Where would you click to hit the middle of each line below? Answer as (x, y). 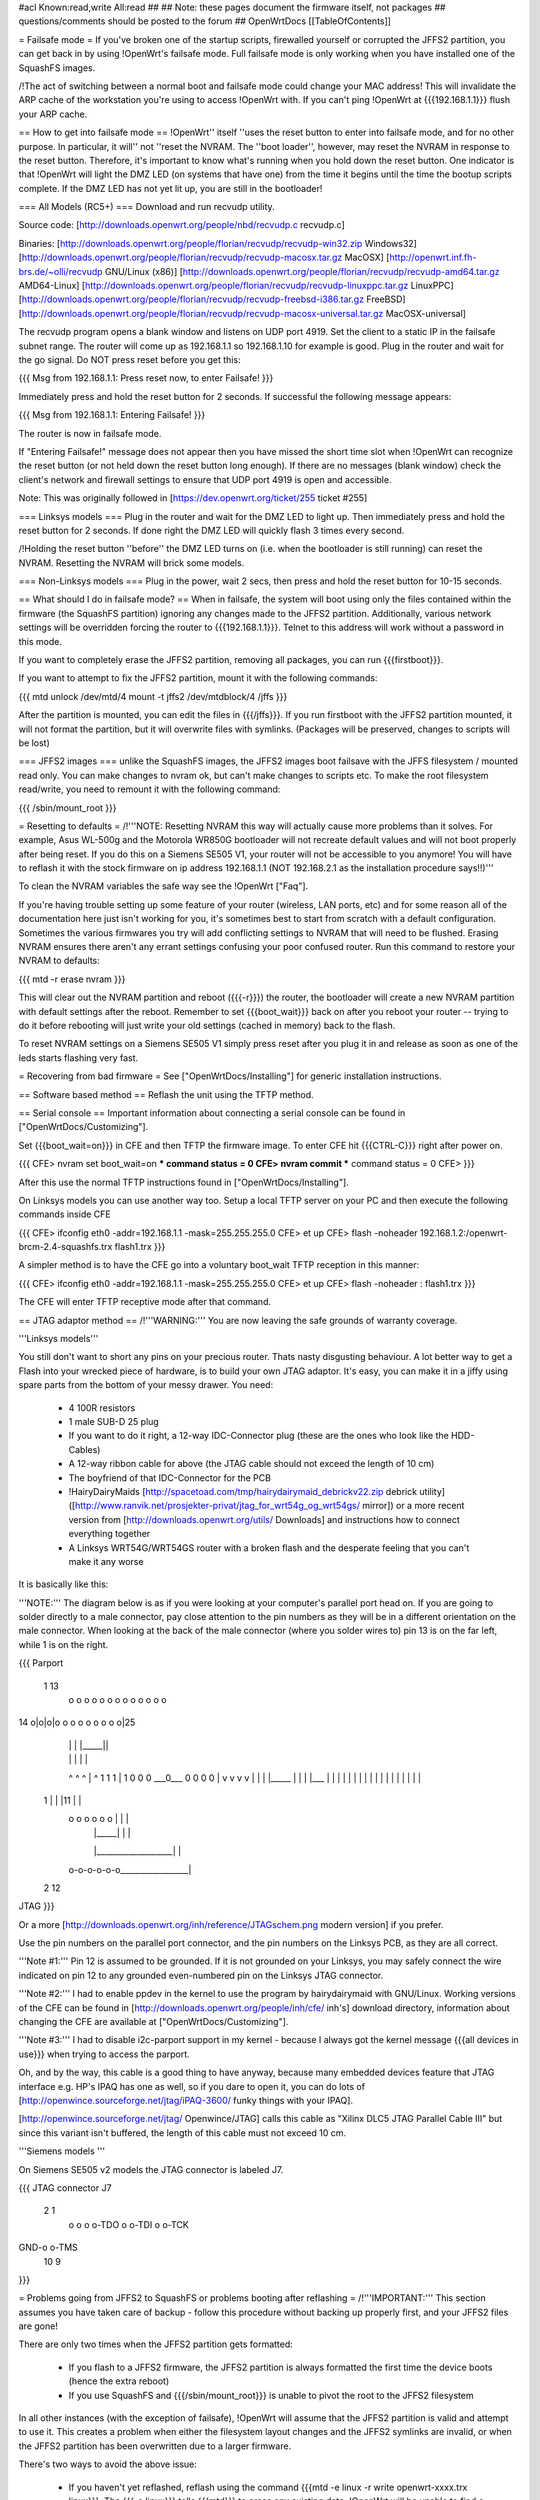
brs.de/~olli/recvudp (61, 271)
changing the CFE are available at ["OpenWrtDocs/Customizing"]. (153, 2022)
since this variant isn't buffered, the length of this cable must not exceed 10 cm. (182, 2132)
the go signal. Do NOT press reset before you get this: (129, 359)
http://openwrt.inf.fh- (433, 257)
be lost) (34, 742)
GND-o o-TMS (48, 2247)
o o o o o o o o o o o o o (117, 1700)
